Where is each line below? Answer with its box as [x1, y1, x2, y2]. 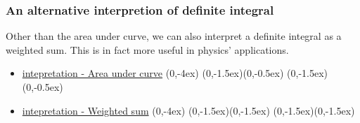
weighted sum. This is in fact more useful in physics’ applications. [6, 42, 289, 57]
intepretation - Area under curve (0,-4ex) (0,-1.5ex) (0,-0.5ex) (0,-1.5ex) [22, 66, 328, 80]
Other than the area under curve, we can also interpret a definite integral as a [6, 29, 342, 43]
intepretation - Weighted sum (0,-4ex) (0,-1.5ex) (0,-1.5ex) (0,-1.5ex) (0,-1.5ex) [22, 103, 355, 117]
